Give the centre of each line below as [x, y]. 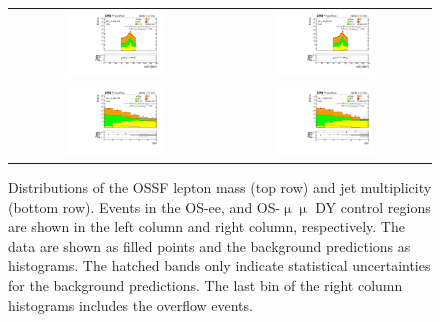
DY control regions [373, 206]
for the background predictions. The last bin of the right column [205, 284]
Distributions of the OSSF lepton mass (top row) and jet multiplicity [220, 187]
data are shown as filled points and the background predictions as [209, 245]
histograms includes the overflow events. [130, 304]
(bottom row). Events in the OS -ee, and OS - [144, 206]
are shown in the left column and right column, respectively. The [206, 226]
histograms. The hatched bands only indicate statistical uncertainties [219, 265]
